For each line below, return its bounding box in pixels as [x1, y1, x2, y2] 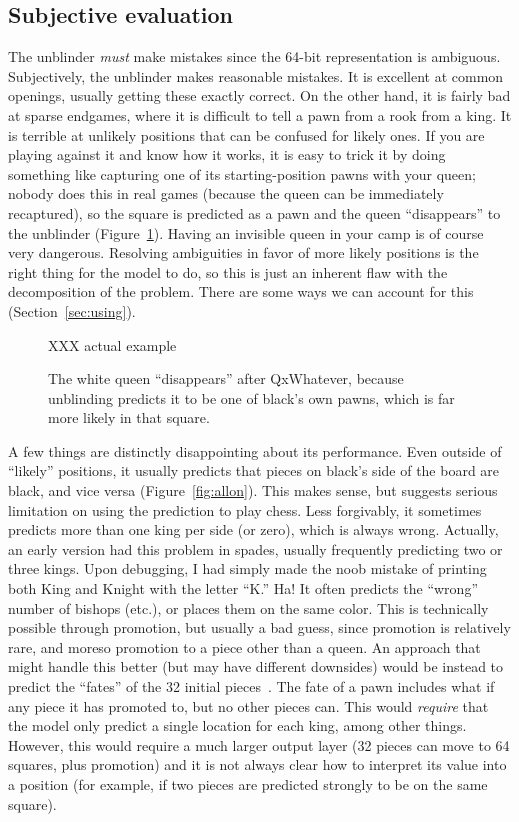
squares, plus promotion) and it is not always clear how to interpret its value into [8, 754, 507, 775]
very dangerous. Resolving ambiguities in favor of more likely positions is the [8, 242, 479, 263]
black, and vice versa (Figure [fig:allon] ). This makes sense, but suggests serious [8, 480, 498, 501]
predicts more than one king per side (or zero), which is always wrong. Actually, [8, 519, 499, 540]
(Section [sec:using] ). [8, 300, 136, 321]
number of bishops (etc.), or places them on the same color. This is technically [8, 597, 489, 618]
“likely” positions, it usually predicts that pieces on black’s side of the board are [8, 460, 500, 481]
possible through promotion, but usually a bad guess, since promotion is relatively [8, 617, 511, 638]
